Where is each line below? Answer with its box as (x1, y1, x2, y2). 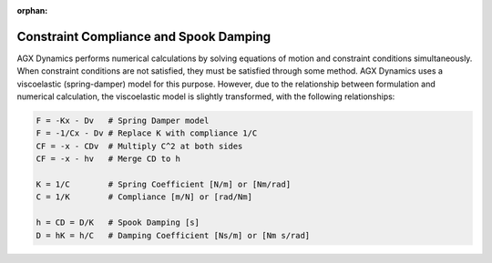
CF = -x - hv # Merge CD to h (36, 154, 181, 164)
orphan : (16, 5, 48, 15)
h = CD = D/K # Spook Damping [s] (36, 217, 200, 228)
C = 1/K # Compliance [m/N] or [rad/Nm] (36, 192, 252, 202)
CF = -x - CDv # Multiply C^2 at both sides (36, 141, 243, 151)
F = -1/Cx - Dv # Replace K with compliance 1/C (36, 128, 258, 138)
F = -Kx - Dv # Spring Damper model (36, 116, 210, 126)
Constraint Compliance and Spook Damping (16, 28, 272, 45)
